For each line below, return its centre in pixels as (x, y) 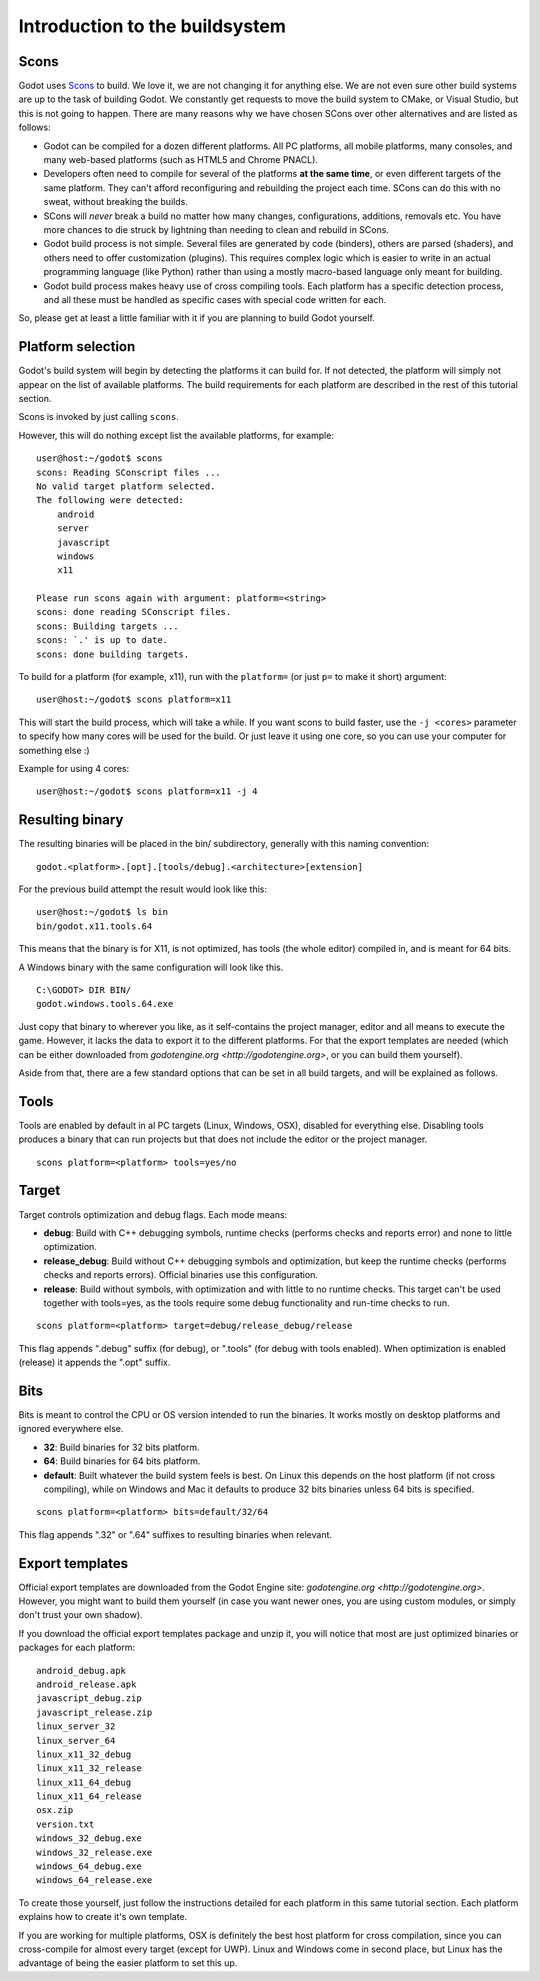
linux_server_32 (76, 1726)
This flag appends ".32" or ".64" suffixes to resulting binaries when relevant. (175, 1534)
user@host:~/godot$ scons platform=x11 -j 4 (147, 791)
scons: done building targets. (113, 654)
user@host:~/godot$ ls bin (102, 912)
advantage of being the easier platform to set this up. (128, 1963)
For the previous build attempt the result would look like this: (143, 889)
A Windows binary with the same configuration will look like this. (151, 967)
